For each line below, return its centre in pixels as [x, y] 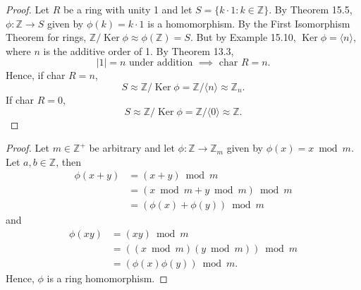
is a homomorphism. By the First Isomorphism [249, 23]
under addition [161, 63]
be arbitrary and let [132, 148]
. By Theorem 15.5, [311, 9]
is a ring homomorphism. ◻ [107, 278]
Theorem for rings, [46, 37]
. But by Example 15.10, [243, 37]
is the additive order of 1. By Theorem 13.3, [139, 50]
